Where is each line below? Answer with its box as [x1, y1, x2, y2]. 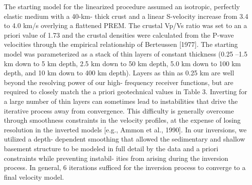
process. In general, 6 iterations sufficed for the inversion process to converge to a [4, 162, 246, 172]
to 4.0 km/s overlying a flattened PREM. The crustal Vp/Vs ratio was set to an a [4, 20, 247, 30]
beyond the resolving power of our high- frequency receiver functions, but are [4, 77, 234, 87]
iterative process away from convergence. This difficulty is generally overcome [4, 105, 234, 115]
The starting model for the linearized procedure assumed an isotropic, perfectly [4, 1, 240, 11]
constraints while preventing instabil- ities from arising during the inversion [4, 153, 228, 163]
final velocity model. [4, 171, 64, 182]
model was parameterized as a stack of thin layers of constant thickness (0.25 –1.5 [4, 48, 248, 58]
